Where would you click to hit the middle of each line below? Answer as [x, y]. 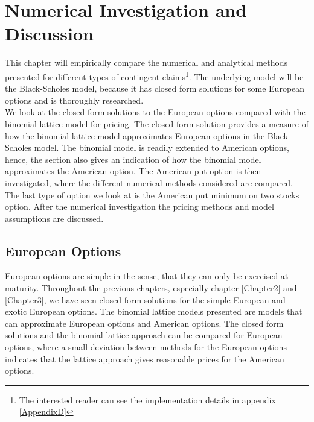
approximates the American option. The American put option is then [133, 171]
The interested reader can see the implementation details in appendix [147, 399]
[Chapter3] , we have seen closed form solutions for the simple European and [145, 299]
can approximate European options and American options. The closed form [144, 323]
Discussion [49, 33]
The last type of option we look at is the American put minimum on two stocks [152, 194]
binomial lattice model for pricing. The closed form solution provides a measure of [157, 123]
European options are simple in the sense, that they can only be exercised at [147, 276]
